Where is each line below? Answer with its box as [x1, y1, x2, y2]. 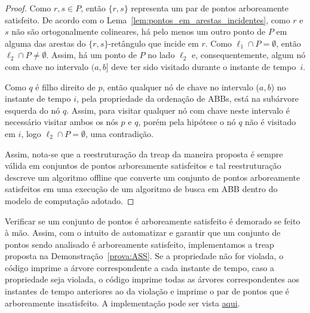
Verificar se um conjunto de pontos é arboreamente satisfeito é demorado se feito [5, 214, 300, 227]
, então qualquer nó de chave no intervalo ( [102, 80, 260, 93]
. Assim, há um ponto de [46, 48, 137, 61]
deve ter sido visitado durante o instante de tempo [111, 60, 296, 72]
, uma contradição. [85, 127, 154, 139]
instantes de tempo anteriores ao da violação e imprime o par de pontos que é [5, 285, 290, 297]
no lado [148, 48, 175, 61]
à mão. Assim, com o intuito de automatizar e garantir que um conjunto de [5, 226, 281, 239]
